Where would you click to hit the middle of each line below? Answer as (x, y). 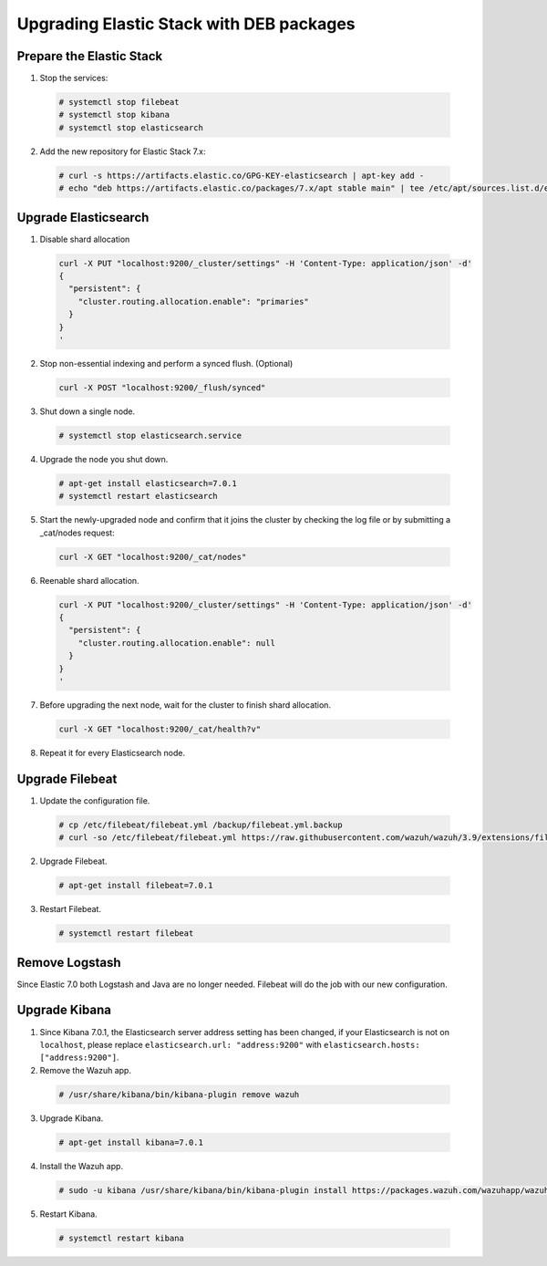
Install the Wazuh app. (81, 1166)
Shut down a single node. (88, 411)
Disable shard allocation (85, 239)
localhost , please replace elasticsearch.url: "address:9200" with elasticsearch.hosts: (230, 1044)
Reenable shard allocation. (90, 580)
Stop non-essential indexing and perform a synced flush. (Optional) (166, 363)
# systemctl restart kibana (121, 1238)
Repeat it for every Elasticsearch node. (113, 752)
